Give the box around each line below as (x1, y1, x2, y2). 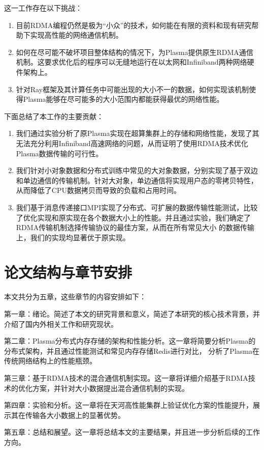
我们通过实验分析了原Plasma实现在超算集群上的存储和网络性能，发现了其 (16, 128, 259, 138)
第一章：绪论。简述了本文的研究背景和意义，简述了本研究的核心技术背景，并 (4, 308, 260, 319)
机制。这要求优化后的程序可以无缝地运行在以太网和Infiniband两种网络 (16, 57, 247, 67)
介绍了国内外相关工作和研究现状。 (4, 318, 118, 329)
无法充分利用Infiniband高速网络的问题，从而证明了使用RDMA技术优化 (16, 137, 248, 148)
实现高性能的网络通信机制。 (30, 30, 123, 40)
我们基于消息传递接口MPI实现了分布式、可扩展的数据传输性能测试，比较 (16, 202, 258, 212)
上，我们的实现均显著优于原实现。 (16, 232, 130, 242)
